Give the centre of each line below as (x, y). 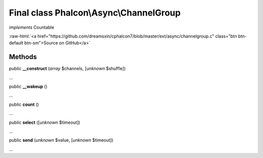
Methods (23, 57)
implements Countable (32, 27)
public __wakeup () (28, 87)
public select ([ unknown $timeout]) (45, 122)
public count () (24, 104)
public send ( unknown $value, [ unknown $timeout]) (61, 140)
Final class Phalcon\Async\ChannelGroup (95, 13)
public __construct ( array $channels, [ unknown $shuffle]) (67, 69)
